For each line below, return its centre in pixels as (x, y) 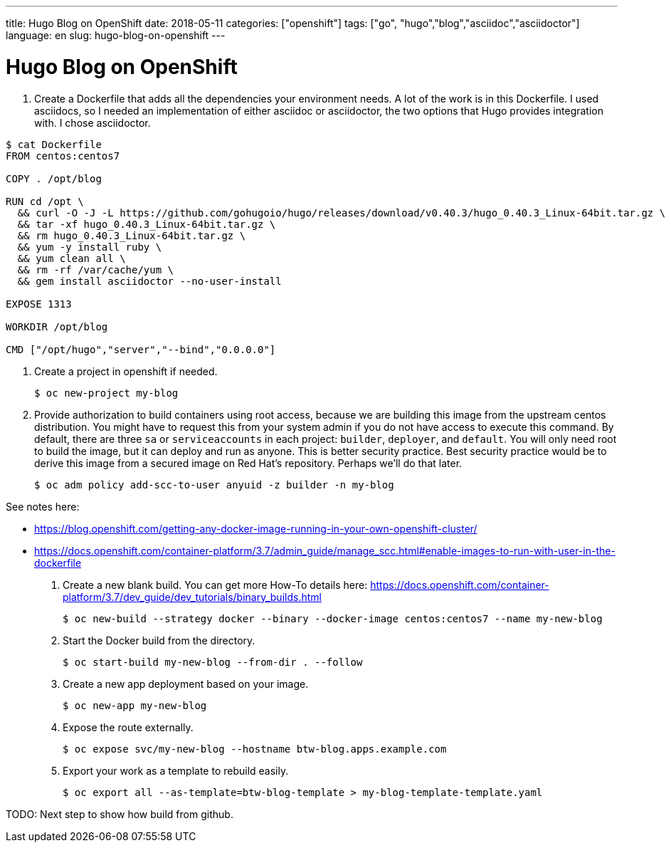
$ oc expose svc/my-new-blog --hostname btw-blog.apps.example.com (255, 749)
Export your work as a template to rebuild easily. (176, 770)
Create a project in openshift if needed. (126, 371)
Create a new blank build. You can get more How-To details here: (215, 585)
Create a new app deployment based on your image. (186, 684)
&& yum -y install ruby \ (90, 247)
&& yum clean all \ (72, 258)
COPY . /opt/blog (54, 178)
